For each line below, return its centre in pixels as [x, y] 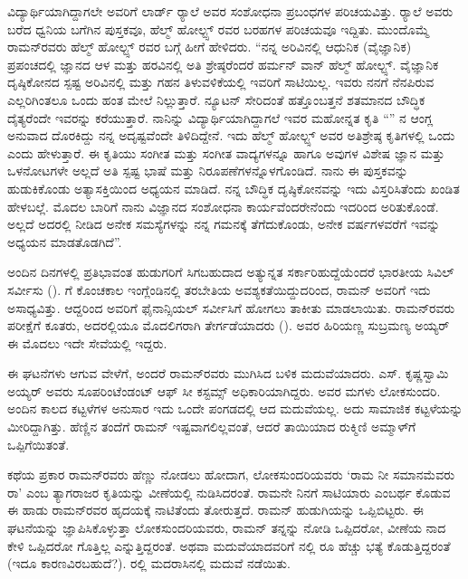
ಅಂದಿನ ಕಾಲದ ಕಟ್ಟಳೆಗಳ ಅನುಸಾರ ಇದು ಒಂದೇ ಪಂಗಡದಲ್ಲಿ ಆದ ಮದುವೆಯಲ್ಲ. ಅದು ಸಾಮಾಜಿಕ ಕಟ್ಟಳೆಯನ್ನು [235, 408]
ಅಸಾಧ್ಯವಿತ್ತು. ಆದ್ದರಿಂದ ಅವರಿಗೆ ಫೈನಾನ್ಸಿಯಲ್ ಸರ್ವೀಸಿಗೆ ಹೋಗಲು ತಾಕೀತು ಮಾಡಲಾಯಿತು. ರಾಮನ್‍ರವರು [231, 307]
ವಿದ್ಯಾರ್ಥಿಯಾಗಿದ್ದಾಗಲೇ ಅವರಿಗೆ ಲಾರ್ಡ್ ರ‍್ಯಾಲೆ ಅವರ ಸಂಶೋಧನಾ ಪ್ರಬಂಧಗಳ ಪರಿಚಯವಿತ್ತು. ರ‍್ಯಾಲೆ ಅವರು [230, 11]
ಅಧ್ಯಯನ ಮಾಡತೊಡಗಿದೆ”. [65, 241]
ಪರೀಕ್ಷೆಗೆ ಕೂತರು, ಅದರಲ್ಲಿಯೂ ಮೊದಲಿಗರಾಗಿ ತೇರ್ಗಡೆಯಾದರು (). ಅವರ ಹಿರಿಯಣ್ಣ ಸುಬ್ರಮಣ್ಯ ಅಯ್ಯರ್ [229, 325]
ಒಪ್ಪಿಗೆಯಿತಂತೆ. [38, 444]
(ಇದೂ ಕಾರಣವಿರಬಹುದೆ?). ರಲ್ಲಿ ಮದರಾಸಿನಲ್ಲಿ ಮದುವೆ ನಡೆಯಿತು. [149, 563]
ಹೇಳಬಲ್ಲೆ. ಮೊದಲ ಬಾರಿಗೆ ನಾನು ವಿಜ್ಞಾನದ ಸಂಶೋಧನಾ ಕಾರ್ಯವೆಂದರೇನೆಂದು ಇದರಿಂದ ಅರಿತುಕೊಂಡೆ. [223, 206]
